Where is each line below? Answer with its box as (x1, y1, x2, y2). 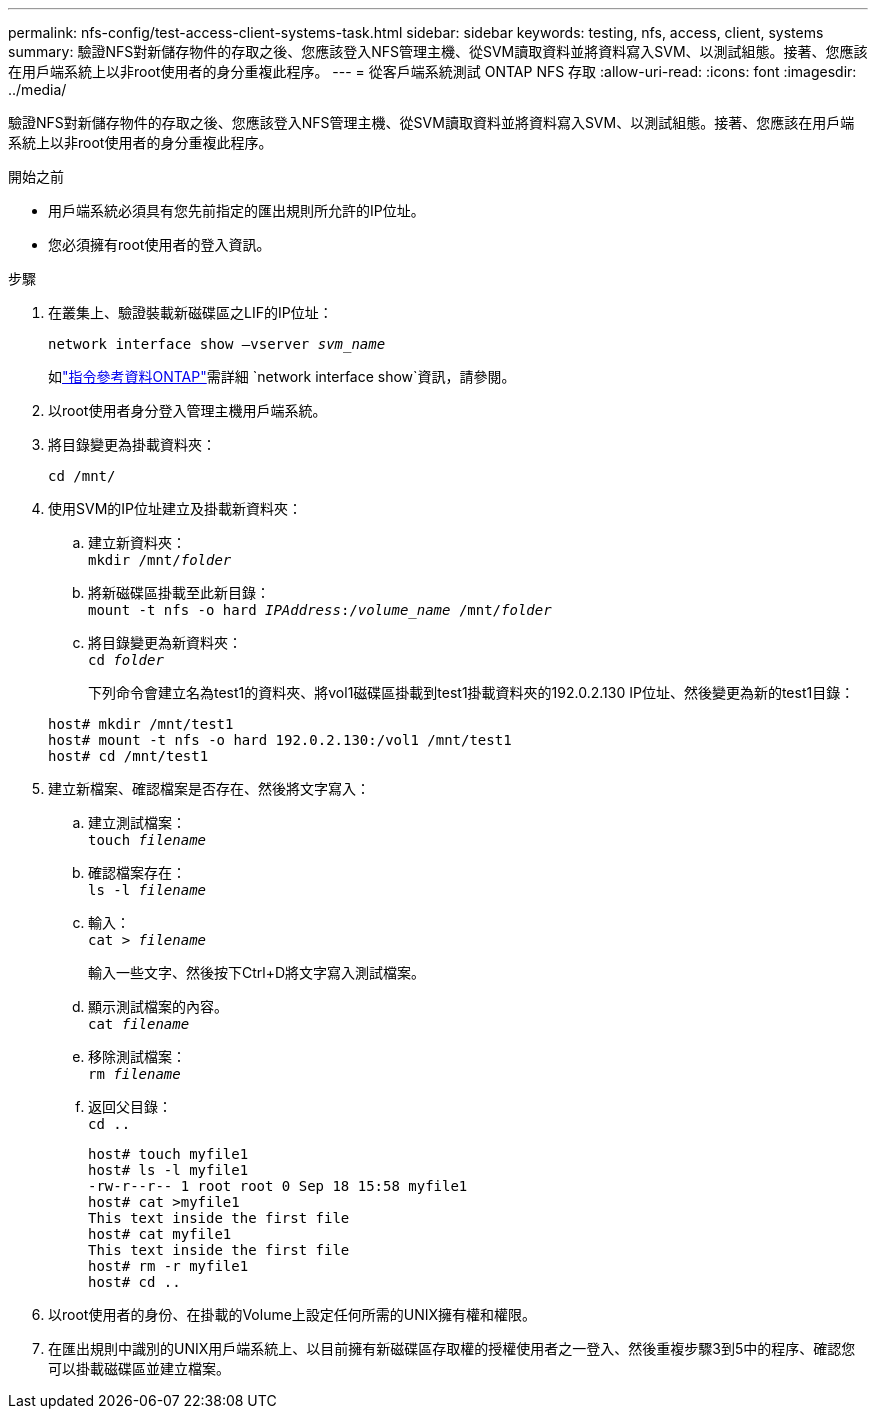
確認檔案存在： (88, 864, 186, 881)
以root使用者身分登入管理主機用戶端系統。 (48, 402, 327, 419)
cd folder (88, 652, 164, 668)
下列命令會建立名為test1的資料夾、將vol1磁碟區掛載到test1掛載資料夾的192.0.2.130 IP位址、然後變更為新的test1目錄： (88, 684, 855, 701)
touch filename (88, 832, 207, 848)
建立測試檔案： (88, 814, 186, 831)
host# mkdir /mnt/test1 (48, 716, 234, 732)
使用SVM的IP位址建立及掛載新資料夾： (48, 500, 302, 517)
